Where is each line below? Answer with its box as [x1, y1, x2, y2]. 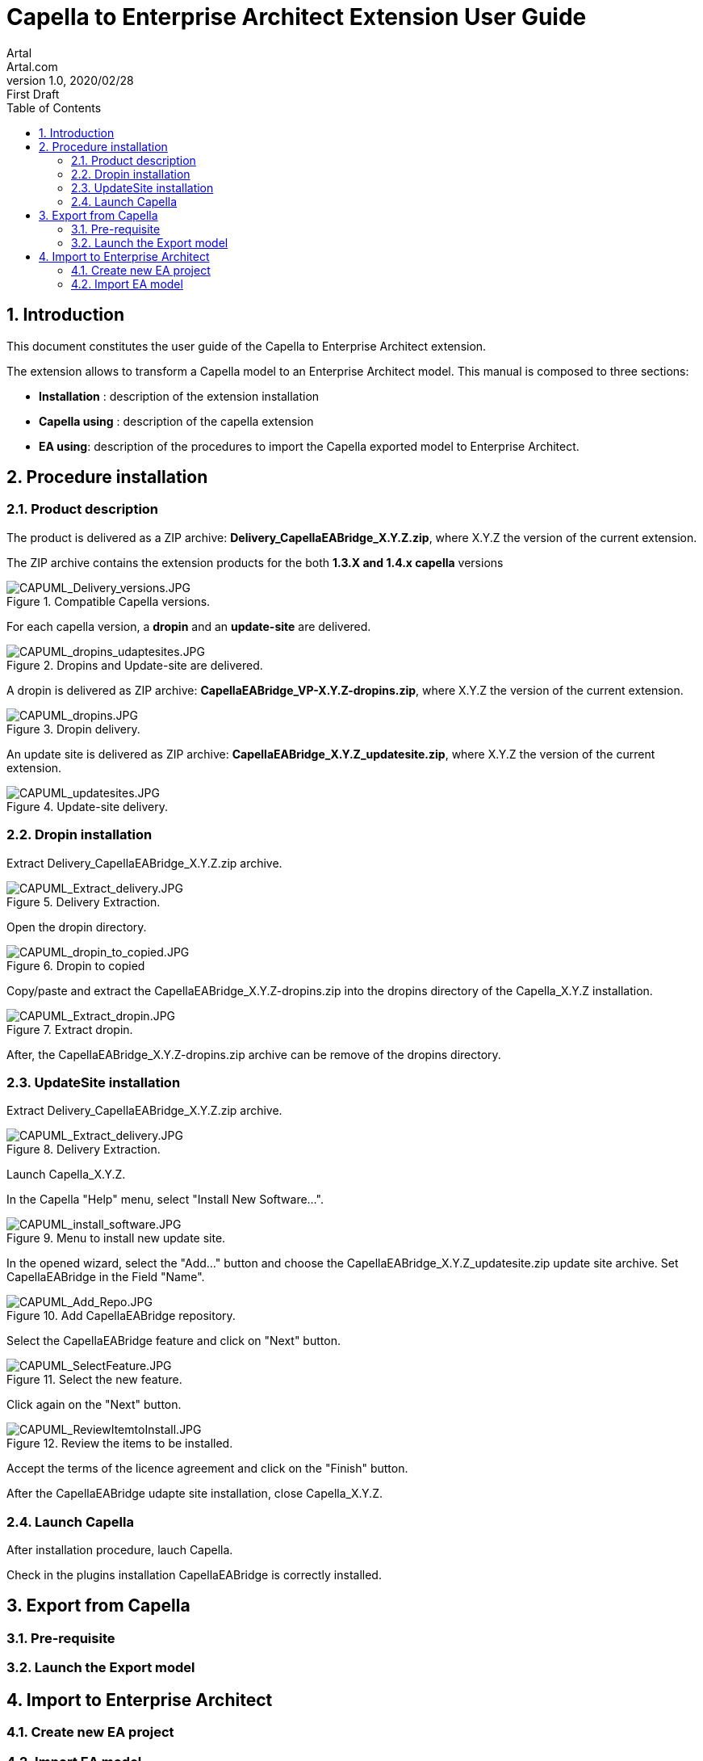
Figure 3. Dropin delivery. [6, 721, 140, 736]
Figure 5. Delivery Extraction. [6, 894, 161, 909]
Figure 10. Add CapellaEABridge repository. [6, 1309, 236, 1323]
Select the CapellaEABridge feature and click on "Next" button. [6, 1334, 341, 1348]
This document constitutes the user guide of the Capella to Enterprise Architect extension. [6, 338, 487, 353]
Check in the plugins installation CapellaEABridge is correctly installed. [6, 1568, 382, 1582]
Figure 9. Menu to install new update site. [6, 1231, 226, 1246]
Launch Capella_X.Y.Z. [6, 1167, 126, 1182]
